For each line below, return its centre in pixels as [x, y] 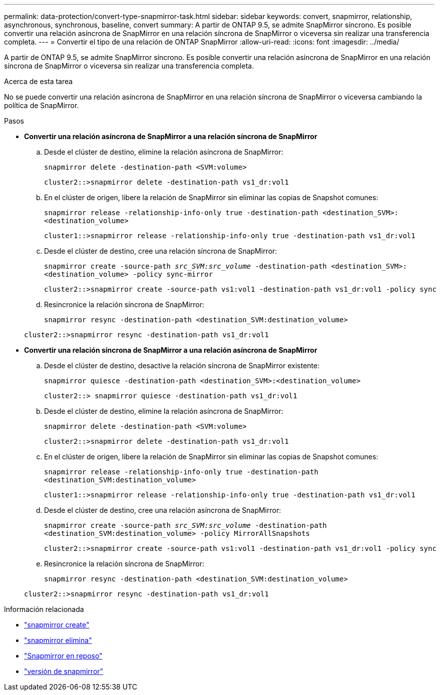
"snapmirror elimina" [58, 640]
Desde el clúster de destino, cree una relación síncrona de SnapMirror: [161, 251]
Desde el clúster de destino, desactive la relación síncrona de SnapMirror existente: [182, 366]
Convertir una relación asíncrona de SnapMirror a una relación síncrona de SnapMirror [171, 136]
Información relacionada [44, 609]
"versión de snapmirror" [64, 671]
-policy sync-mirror [173, 274]
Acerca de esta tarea [39, 81]
